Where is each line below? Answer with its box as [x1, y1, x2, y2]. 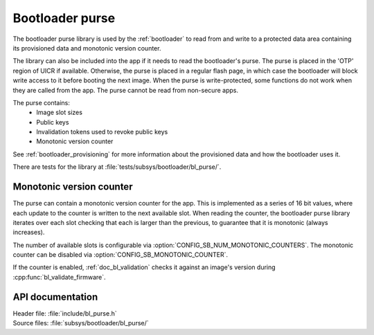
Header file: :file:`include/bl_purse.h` [12, 309, 117, 318]
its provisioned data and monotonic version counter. [12, 44, 161, 52]
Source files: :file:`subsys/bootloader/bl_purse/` [12, 319, 149, 327]
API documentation [12, 291, 98, 302]
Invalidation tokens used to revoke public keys [36, 128, 168, 136]
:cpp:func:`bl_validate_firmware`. [12, 273, 106, 281]
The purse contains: [12, 98, 71, 107]
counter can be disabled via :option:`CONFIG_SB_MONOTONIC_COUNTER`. [12, 251, 229, 259]
